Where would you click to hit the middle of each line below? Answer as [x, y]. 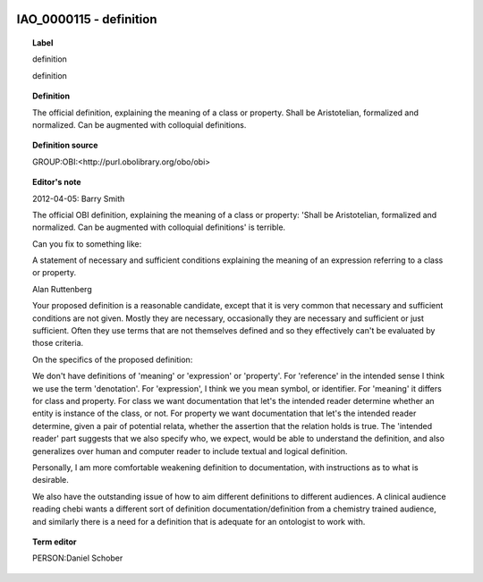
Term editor [55, 542]
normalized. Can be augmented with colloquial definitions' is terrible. [159, 227]
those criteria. [58, 343]
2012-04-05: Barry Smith [79, 198]
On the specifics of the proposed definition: [113, 359]
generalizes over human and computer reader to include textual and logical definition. [190, 451]
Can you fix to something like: [87, 244]
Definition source [65, 145]
